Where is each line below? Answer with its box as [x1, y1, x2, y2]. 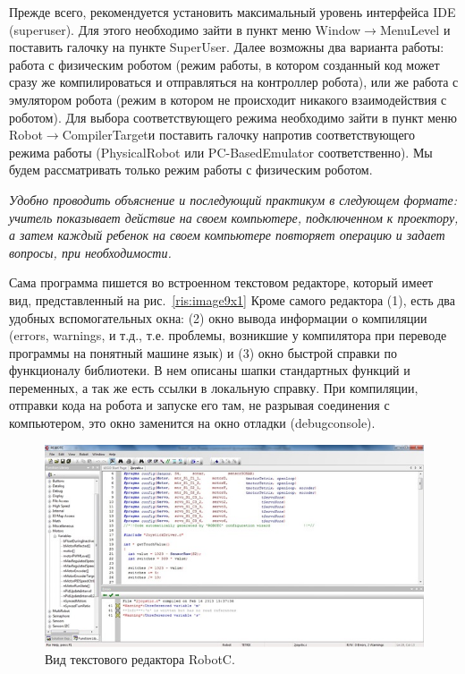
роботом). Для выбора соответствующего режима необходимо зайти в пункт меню [9, 107, 457, 126]
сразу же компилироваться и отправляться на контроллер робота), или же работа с [9, 73, 459, 91]
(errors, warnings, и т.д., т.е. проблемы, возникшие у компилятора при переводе [9, 326, 447, 345]
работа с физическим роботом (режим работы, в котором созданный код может [9, 55, 440, 73]
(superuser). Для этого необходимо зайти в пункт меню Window [9, 20, 361, 38]
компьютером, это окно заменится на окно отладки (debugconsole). [9, 414, 376, 432]
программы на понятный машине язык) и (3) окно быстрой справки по [9, 343, 397, 362]
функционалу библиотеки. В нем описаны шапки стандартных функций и [9, 361, 410, 380]
